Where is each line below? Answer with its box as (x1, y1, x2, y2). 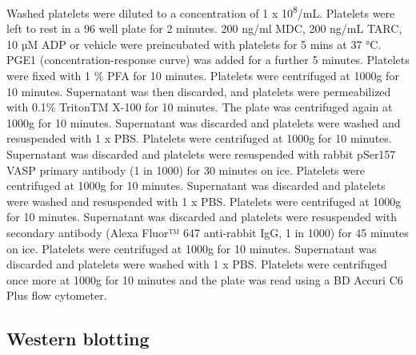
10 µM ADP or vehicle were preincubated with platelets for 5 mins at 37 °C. (6, 35, 382, 52)
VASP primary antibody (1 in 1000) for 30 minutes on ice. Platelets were (6, 161, 365, 178)
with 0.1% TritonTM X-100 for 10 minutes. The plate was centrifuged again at (6, 99, 393, 115)
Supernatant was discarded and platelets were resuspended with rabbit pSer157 (6, 146, 396, 162)
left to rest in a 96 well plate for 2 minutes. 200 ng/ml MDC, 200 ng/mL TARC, (6, 20, 402, 37)
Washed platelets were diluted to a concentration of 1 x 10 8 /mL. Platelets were (6, 2, 395, 21)
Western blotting (6, 326, 150, 351)
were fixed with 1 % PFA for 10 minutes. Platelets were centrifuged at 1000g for (6, 67, 399, 84)
